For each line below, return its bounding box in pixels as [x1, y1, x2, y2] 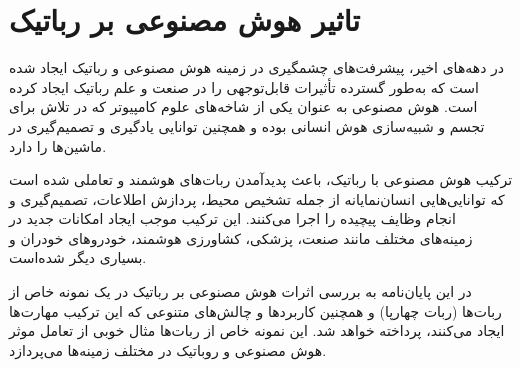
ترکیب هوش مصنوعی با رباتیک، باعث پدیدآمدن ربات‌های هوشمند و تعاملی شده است [9, 169, 513, 190]
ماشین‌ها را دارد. [9, 135, 107, 156]
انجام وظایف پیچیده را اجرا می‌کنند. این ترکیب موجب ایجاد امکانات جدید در [9, 208, 456, 229]
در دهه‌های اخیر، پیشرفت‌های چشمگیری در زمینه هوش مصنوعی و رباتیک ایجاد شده [9, 57, 505, 78]
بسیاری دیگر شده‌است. [9, 247, 147, 268]
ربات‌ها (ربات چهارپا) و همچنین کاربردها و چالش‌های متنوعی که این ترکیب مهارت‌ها [9, 300, 502, 321]
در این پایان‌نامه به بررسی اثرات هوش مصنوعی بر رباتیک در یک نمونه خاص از [9, 281, 472, 302]
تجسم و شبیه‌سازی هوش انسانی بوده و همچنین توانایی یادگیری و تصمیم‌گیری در [9, 115, 485, 136]
